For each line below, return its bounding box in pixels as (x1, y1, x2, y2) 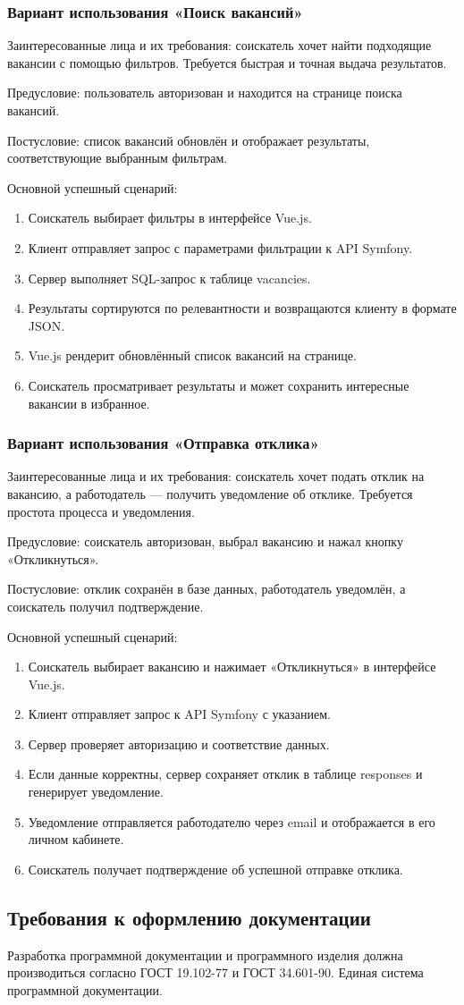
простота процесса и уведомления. (7, 502, 195, 520)
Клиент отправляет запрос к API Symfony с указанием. (28, 705, 332, 723)
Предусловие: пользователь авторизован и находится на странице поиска (7, 83, 402, 102)
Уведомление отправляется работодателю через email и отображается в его (28, 812, 435, 831)
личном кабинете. (28, 830, 124, 849)
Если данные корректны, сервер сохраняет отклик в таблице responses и (28, 764, 423, 783)
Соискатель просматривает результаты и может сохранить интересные (28, 376, 409, 394)
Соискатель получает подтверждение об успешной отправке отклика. (28, 859, 403, 878)
